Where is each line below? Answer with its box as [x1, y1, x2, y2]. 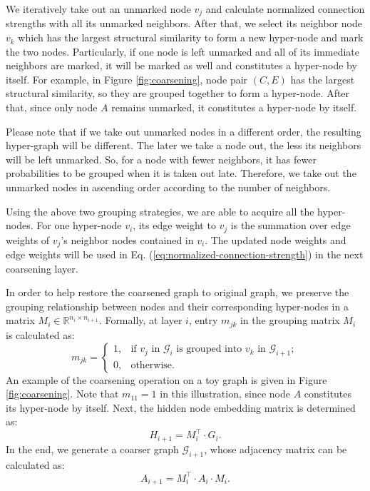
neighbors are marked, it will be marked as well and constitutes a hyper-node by [6, 58, 357, 73]
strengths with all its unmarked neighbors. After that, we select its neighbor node [6, 16, 362, 31]
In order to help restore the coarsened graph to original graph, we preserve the [6, 285, 349, 300]
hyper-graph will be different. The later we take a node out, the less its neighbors [6, 138, 361, 153]
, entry [188, 313, 218, 328]
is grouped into [176, 344, 242, 355]
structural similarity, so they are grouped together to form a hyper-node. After [6, 86, 350, 101]
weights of [6, 232, 50, 247]
